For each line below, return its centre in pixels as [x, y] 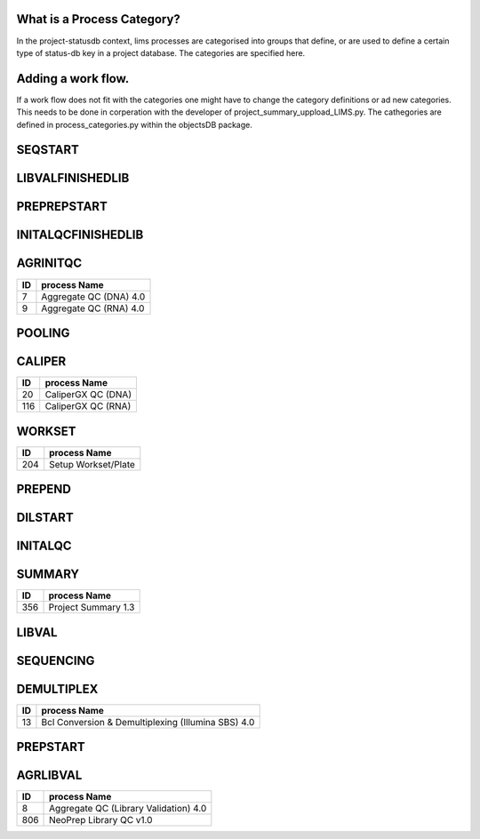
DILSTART [45, 518]
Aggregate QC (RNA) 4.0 [93, 308]
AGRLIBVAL [49, 775]
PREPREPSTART [62, 207]
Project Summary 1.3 [92, 607]
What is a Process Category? [99, 19]
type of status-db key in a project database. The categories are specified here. [161, 52]
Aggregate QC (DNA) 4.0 [93, 296]
